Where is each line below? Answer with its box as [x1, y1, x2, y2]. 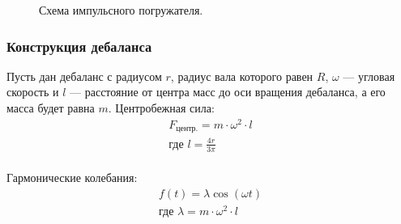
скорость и [6, 83, 59, 100]
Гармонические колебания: [6, 169, 138, 186]
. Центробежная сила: [108, 99, 215, 116]
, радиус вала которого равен [170, 67, 314, 84]
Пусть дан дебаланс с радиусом [6, 67, 162, 84]
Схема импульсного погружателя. [39, 2, 203, 18]
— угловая [343, 67, 395, 84]
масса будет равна [6, 99, 95, 116]
